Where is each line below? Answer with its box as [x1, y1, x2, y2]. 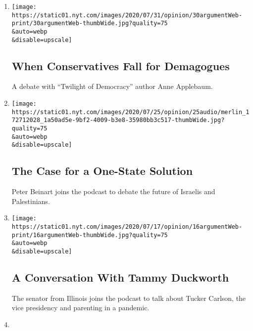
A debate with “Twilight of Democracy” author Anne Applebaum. [11, 81, 213, 91]
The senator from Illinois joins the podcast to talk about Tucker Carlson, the [11, 292, 246, 303]
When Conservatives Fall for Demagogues [11, 58, 230, 73]
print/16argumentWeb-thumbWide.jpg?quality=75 [11, 231, 168, 239]
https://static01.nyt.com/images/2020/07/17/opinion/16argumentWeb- [11, 223, 243, 231]
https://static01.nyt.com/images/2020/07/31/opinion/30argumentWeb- [11, 11, 243, 19]
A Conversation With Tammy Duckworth [11, 270, 229, 285]
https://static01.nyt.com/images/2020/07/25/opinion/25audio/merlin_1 [11, 108, 250, 116]
